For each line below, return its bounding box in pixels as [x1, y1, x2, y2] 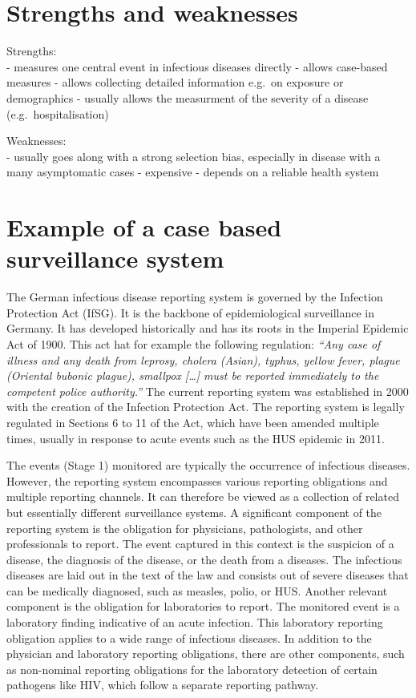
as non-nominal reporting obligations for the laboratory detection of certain [6, 660, 378, 677]
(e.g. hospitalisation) [6, 105, 109, 122]
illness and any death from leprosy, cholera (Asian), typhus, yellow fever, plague [6, 351, 400, 368]
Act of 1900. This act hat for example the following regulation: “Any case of [6, 335, 381, 352]
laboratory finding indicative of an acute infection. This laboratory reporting [6, 614, 383, 631]
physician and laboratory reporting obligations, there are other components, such [6, 645, 405, 662]
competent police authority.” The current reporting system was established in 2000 [6, 382, 409, 399]
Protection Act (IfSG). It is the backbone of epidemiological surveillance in [6, 304, 375, 321]
